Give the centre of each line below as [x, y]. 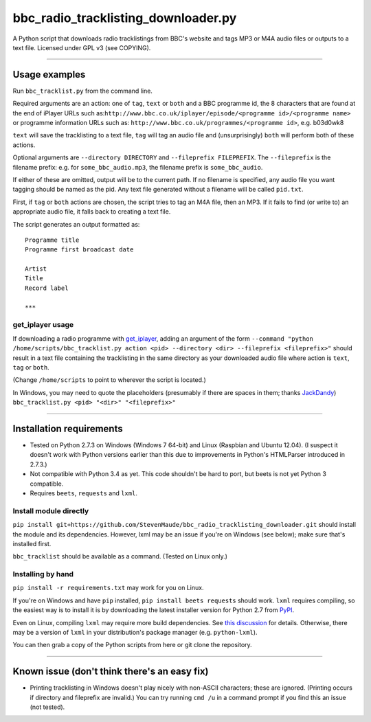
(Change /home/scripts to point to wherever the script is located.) [109, 380]
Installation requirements [68, 428]
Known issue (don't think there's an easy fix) [111, 672]
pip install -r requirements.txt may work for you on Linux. [108, 588]
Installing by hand [43, 574]
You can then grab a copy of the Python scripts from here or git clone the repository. [132, 645]
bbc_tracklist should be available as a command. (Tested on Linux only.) [120, 556]
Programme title [52, 240]
